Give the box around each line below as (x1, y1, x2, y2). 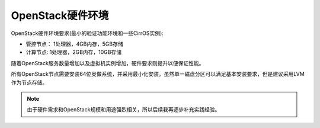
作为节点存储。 (11, 79, 47, 86)
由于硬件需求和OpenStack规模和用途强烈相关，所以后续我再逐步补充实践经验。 (27, 106, 220, 113)
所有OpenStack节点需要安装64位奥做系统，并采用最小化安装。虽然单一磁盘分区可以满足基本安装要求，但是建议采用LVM (11, 71, 305, 78)
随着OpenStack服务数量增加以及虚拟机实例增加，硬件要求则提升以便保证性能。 (11, 59, 204, 66)
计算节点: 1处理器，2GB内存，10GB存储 (25, 49, 121, 56)
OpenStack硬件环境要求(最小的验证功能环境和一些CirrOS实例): (11, 30, 164, 37)
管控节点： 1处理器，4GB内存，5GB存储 (25, 40, 124, 47)
